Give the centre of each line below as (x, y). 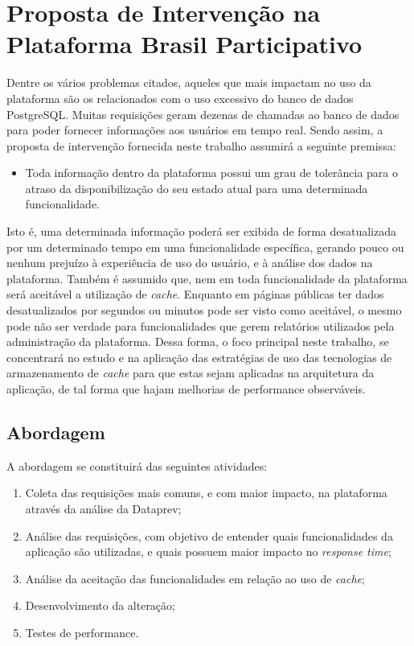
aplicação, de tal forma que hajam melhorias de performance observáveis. (186, 389)
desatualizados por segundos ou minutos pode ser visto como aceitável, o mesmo (204, 310)
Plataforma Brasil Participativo (184, 44)
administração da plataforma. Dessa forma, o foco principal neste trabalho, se (198, 342)
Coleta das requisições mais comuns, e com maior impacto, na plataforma (206, 493)
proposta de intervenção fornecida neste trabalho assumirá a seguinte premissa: (201, 145)
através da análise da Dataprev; (103, 508)
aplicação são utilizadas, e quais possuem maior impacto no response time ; (208, 551)
